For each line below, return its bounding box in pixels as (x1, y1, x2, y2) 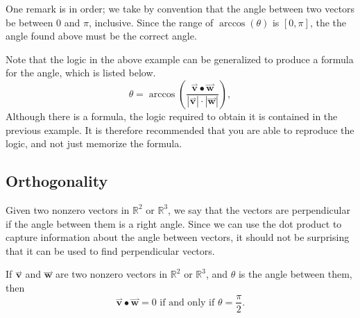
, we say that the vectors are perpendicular (168, 202, 350, 217)
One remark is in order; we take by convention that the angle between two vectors (6, 1, 355, 15)
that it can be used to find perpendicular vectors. (6, 243, 215, 258)
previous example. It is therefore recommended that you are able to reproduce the (6, 122, 354, 137)
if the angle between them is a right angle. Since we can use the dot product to (6, 216, 342, 231)
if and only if (160, 297, 215, 308)
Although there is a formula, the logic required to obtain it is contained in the (6, 108, 338, 123)
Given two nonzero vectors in (6, 202, 130, 217)
